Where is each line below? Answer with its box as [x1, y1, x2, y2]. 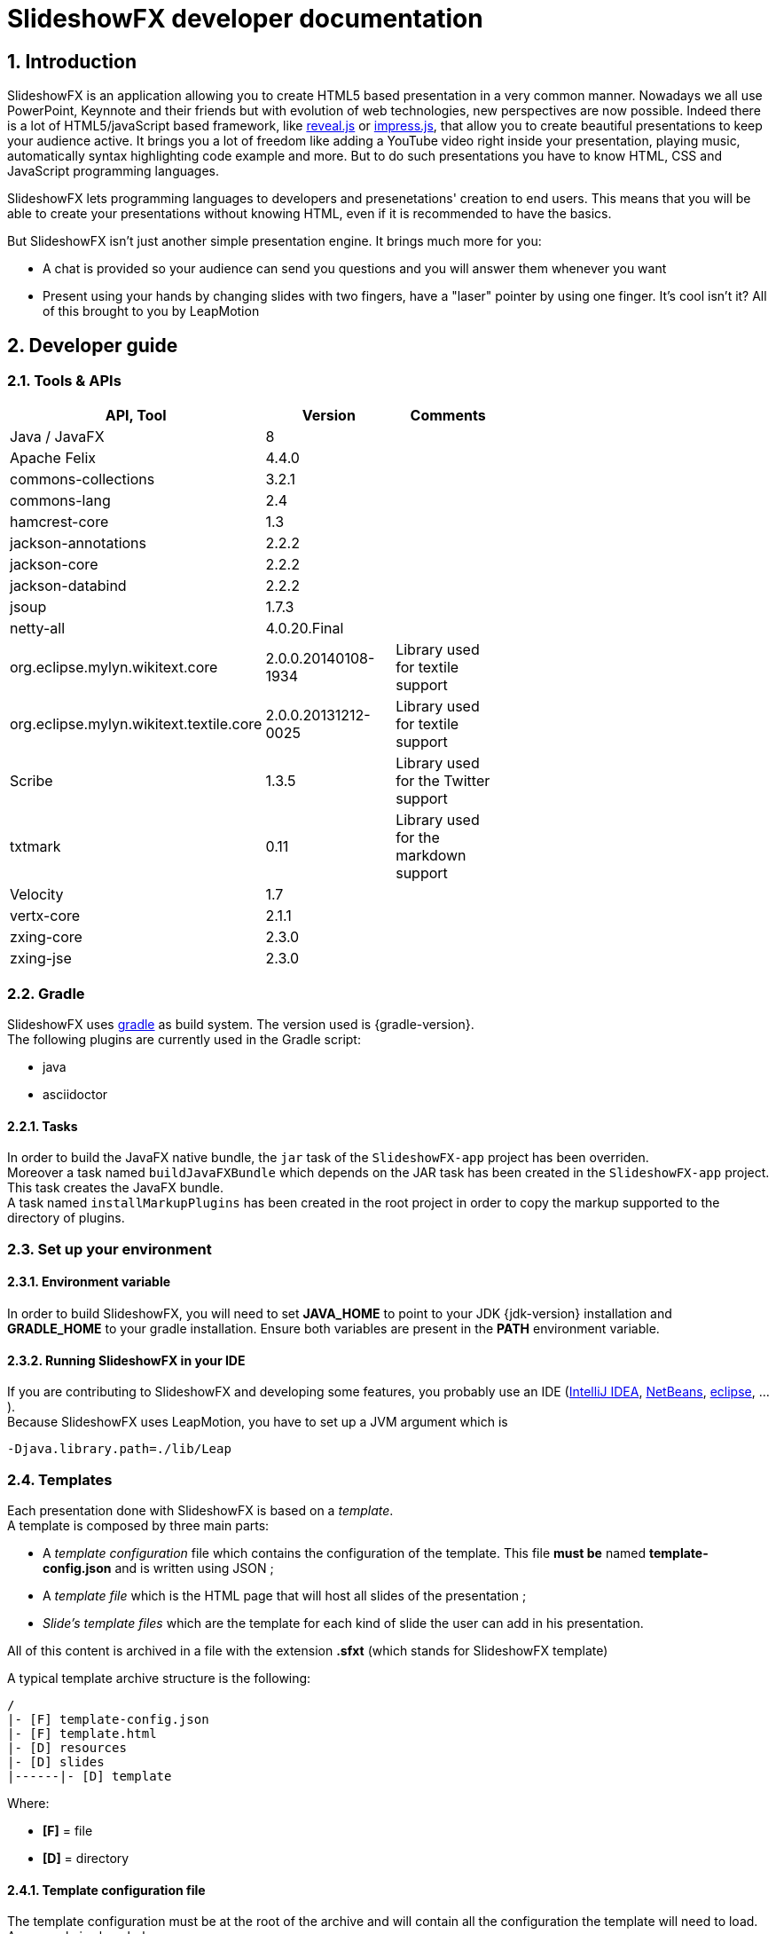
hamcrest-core [10, 513, 109, 531]
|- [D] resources [7, 1740, 127, 1755]
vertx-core [10, 907, 81, 925]
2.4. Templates [7, 1470, 113, 1489]
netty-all [10, 619, 66, 638]
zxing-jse [10, 949, 72, 968]
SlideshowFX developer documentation [7, 4, 483, 34]
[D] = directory [43, 1850, 129, 1866]
